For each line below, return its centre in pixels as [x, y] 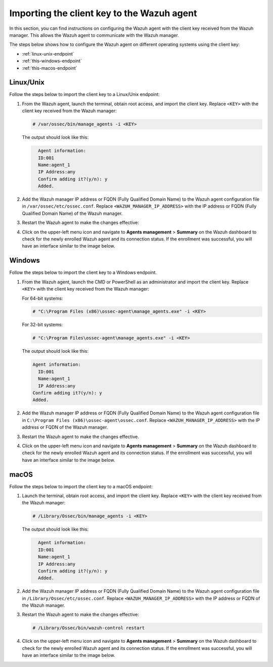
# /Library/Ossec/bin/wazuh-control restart [89, 628]
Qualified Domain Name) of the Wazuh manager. [72, 213]
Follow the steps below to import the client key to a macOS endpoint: [81, 486]
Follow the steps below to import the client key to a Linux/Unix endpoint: [85, 94]
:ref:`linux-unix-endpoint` [48, 54]
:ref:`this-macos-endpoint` [50, 68]
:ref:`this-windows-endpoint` [52, 61]
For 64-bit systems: [42, 298]
